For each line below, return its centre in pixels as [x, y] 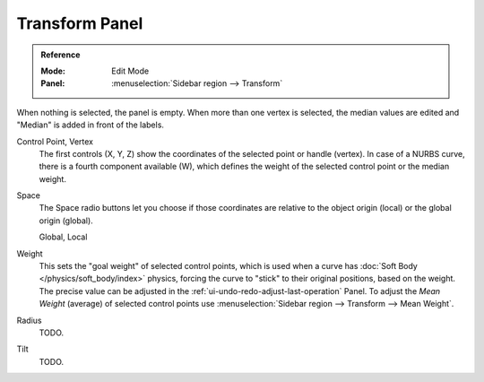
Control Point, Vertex [55, 141]
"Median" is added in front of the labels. [91, 125]
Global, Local [63, 237]
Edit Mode [130, 71]
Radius [29, 320]
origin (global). [66, 221]
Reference [60, 55]
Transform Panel [80, 23]
